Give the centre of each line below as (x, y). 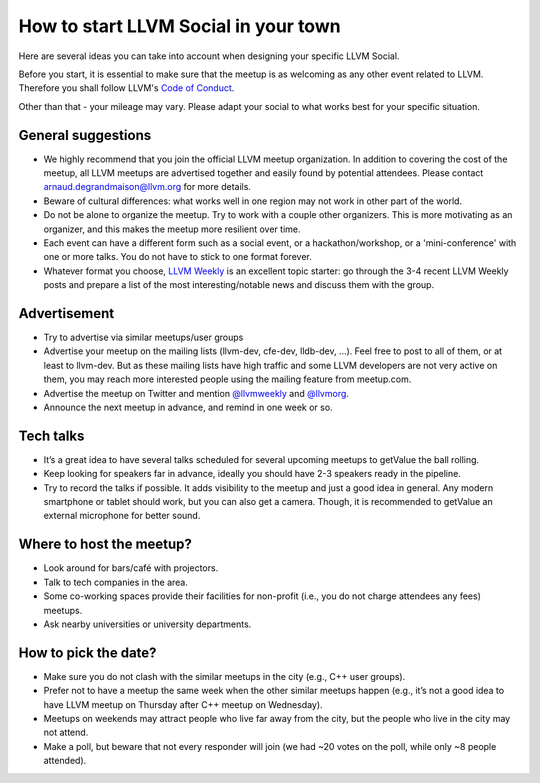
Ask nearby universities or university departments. (147, 624)
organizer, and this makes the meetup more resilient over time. (172, 229)
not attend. (66, 732)
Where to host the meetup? (105, 544)
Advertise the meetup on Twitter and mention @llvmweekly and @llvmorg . (196, 393)
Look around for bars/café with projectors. (131, 568)
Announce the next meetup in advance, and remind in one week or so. (188, 407)
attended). (65, 761)
